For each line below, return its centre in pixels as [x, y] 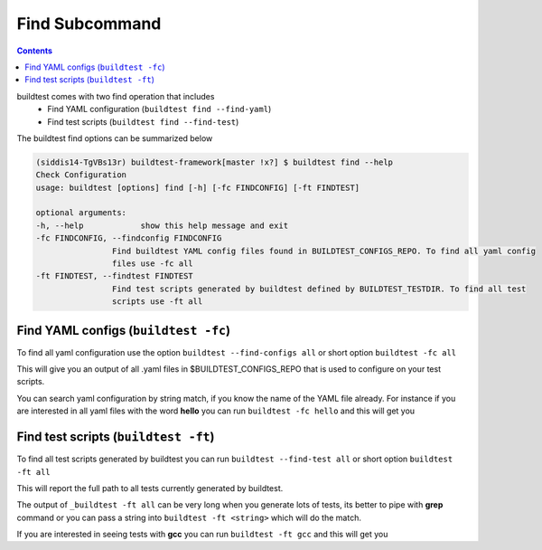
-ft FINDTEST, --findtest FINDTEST [114, 276]
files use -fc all [152, 264]
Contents [35, 51]
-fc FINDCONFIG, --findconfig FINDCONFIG [129, 238]
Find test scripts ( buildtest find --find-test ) [143, 121]
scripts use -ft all [157, 302]
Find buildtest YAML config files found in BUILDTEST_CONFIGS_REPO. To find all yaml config [324, 251]
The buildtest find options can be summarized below [115, 138]
